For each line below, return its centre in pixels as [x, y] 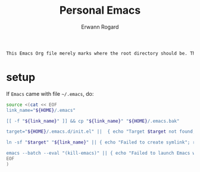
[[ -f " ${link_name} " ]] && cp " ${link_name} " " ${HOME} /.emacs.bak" [93, 121]
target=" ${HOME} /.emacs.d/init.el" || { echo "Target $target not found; [101, 132]
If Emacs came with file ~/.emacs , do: [50, 93]
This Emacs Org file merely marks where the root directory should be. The [102, 53]
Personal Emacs [100, 10]
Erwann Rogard [100, 27]
